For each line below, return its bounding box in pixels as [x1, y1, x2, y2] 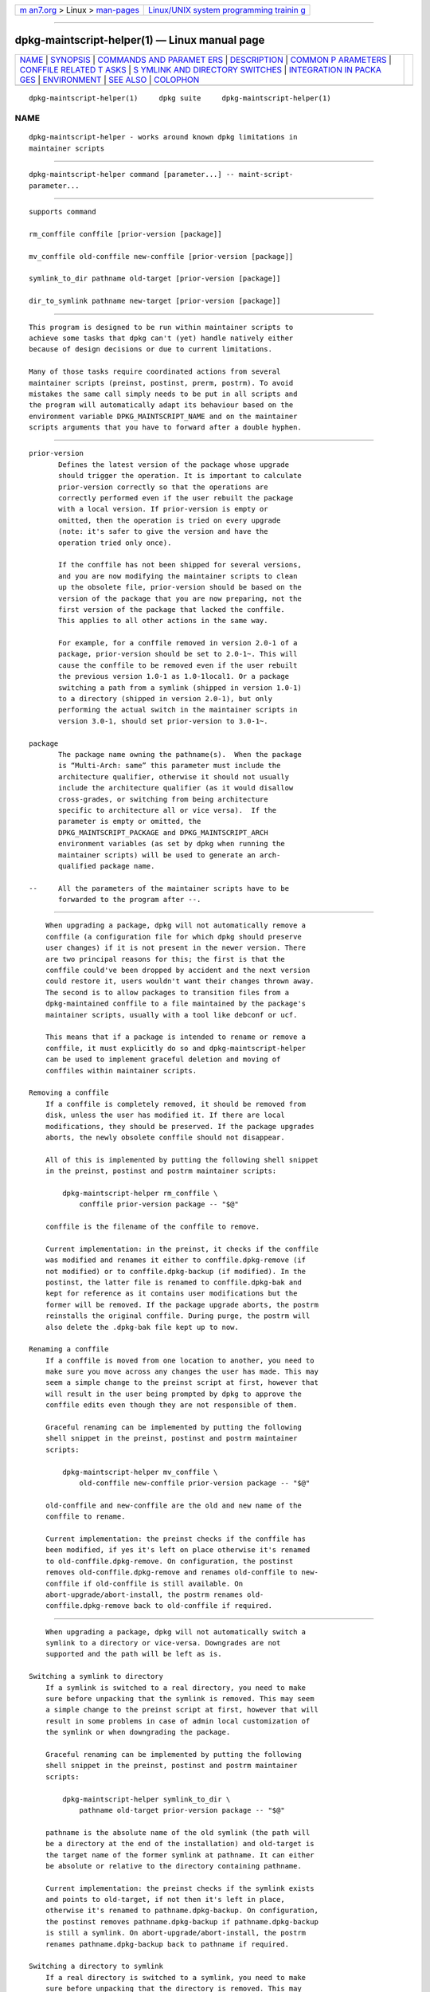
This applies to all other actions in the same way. [58, 616, 268, 625]
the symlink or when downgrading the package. [45, 1727, 231, 1737]
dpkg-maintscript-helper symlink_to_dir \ [62, 1794, 231, 1804]
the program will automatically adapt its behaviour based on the [29, 401, 294, 410]
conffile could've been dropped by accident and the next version [45, 966, 311, 975]
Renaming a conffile [29, 1345, 109, 1354]
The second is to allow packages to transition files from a [45, 988, 290, 997]
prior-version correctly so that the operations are [58, 482, 268, 492]
